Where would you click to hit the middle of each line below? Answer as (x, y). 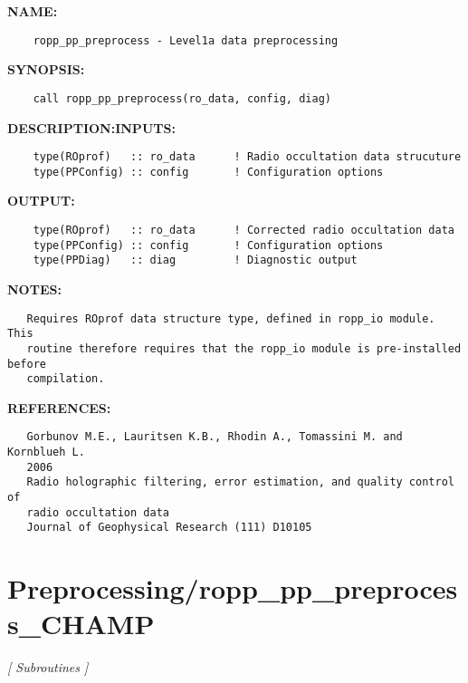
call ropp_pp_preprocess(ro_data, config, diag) (182, 98)
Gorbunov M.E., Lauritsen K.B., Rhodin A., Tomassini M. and (215, 437)
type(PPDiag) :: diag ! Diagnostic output (195, 260)
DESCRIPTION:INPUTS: (91, 127)
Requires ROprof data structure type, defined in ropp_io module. (231, 318)
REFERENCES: (59, 407)
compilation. (66, 379)
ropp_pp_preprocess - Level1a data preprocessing (186, 40)
